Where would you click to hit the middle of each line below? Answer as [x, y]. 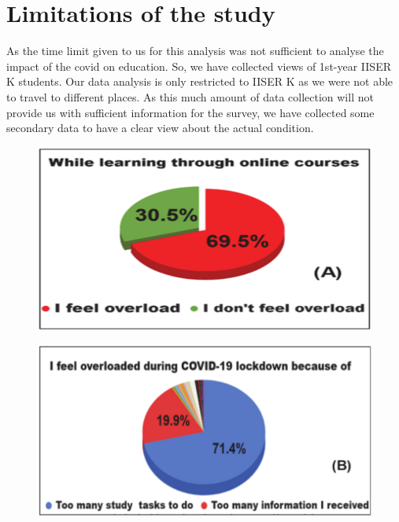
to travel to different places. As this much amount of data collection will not [190, 96]
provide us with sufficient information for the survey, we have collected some [190, 112]
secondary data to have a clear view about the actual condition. [160, 128]
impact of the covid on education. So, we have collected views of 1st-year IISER [199, 66]
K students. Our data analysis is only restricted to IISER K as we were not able [200, 81]
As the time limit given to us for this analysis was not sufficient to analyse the [195, 51]
